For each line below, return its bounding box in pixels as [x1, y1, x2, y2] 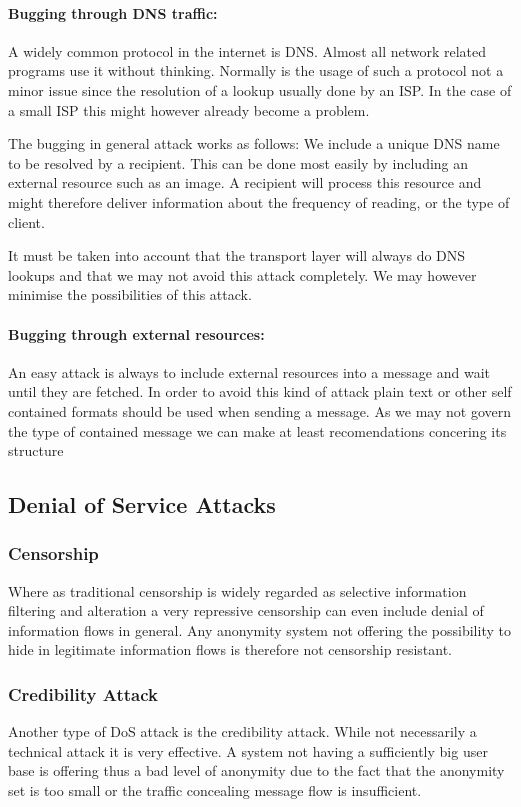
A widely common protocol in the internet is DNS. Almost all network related [8, 40, 487, 61]
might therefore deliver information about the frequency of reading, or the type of [8, 191, 510, 212]
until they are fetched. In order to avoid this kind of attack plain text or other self [8, 381, 512, 402]
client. [8, 211, 45, 232]
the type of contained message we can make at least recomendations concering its [8, 420, 507, 441]
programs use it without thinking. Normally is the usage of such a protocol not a [8, 60, 504, 81]
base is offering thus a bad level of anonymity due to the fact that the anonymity [8, 760, 505, 781]
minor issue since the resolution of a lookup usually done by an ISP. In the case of [8, 79, 512, 100]
